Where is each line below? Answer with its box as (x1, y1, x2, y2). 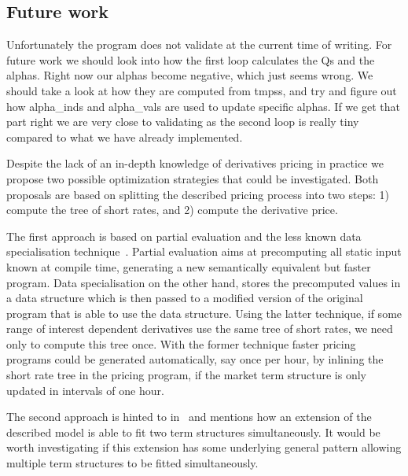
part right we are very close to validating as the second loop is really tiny (6, 113, 359, 130)
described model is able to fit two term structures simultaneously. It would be (6, 423, 380, 440)
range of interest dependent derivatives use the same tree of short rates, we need (6, 320, 393, 337)
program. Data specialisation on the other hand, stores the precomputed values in (6, 274, 401, 290)
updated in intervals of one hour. (6, 382, 164, 398)
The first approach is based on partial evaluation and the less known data (6, 227, 362, 244)
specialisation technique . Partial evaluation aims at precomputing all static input (6, 243, 402, 260)
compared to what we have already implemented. (6, 128, 243, 145)
